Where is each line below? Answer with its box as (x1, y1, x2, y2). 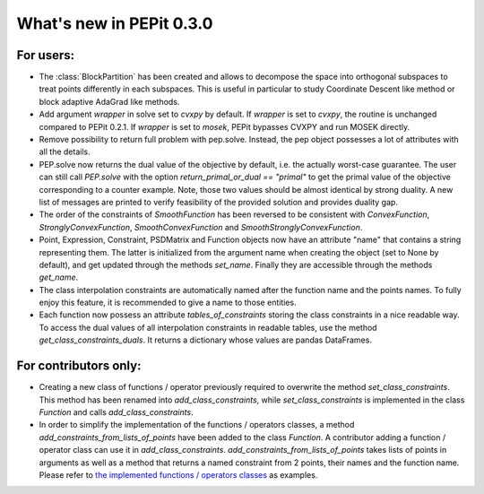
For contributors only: (16, 359, 142, 374)
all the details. (39, 146, 91, 157)
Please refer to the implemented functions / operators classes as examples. (39, 469, 318, 480)
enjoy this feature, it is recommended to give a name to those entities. (39, 297, 297, 308)
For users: (16, 48, 75, 63)
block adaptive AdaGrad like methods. (39, 96, 180, 107)
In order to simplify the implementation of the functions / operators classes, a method (39, 420, 355, 430)
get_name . (39, 272, 79, 282)
